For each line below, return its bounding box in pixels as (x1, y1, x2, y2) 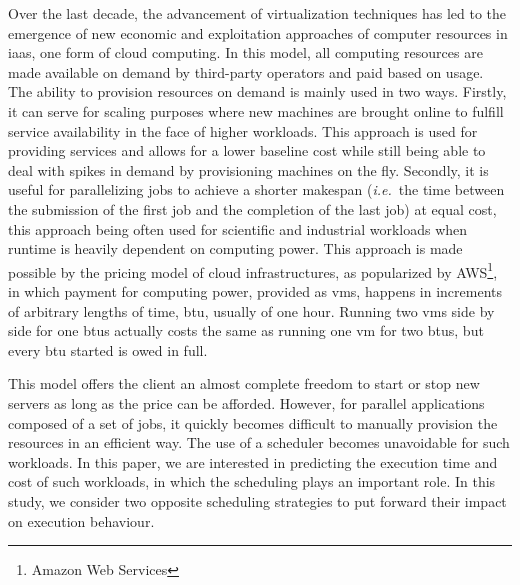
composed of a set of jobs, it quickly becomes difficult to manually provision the (8, 412, 498, 433)
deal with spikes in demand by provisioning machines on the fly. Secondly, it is (8, 159, 489, 180)
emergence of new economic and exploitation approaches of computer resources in (8, 22, 508, 43)
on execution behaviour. (8, 510, 155, 531)
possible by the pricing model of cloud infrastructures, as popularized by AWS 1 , (8, 258, 498, 282)
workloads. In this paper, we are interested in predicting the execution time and (8, 451, 498, 472)
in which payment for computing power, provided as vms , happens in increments (8, 280, 502, 301)
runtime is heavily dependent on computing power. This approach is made (8, 238, 463, 259)
